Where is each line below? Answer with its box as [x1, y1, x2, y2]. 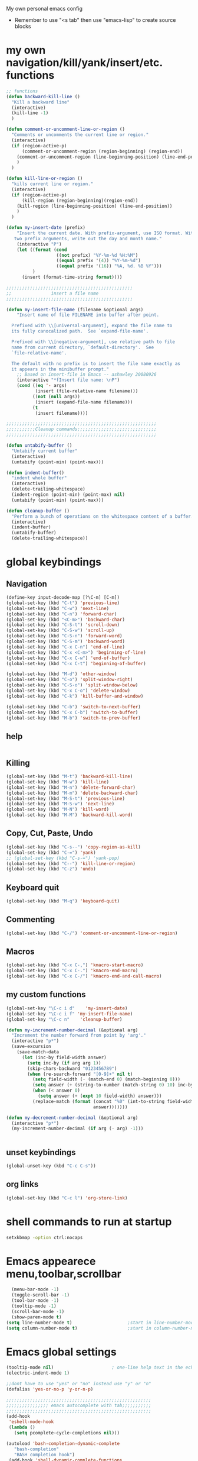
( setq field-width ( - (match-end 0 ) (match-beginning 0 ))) [32, 1076, 181, 1082]
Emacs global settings [6, 1345, 117, 1359]
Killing [6, 757, 31, 768]
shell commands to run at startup [6, 1215, 172, 1228]
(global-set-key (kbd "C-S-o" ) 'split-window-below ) [6, 682, 138, 688]
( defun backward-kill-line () [6, 93, 81, 99]
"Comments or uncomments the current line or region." [11, 132, 149, 138]
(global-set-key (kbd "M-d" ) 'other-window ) [6, 671, 117, 677]
